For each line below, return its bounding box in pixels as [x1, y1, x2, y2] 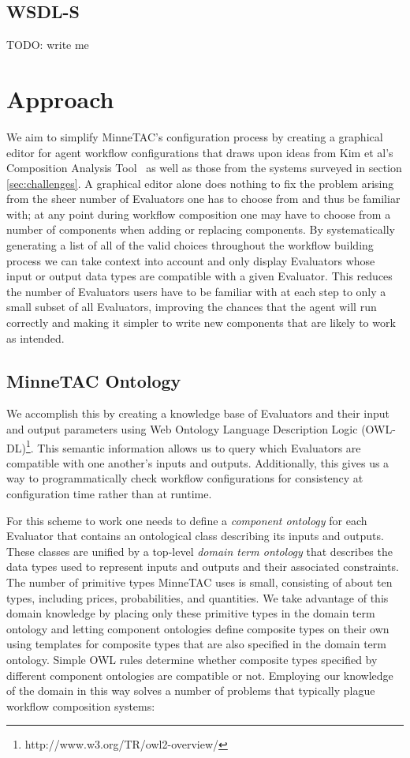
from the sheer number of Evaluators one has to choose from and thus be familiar [6, 190, 401, 207]
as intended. [6, 329, 65, 346]
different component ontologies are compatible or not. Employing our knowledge [6, 666, 393, 683]
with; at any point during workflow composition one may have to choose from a [6, 205, 391, 222]
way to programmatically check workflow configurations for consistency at [6, 470, 363, 486]
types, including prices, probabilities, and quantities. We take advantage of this [6, 589, 389, 606]
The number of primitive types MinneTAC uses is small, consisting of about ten [6, 574, 393, 591]
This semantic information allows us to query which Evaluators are [37, 439, 361, 456]
